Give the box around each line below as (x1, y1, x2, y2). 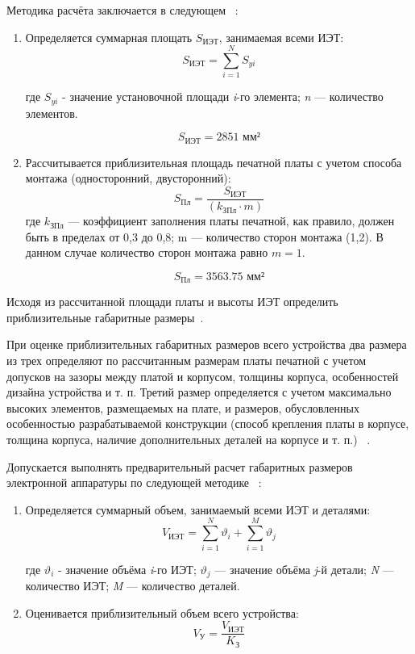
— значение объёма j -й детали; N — (214, 560, 394, 577)
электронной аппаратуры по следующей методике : (6, 474, 262, 491)
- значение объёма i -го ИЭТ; (57, 560, 197, 577)
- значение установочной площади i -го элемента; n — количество (62, 88, 384, 105)
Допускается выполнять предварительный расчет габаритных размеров (6, 458, 353, 475)
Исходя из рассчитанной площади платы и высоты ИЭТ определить (6, 293, 338, 310)
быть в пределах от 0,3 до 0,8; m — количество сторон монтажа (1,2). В (25, 228, 384, 245)
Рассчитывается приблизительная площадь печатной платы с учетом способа (25, 153, 402, 170)
